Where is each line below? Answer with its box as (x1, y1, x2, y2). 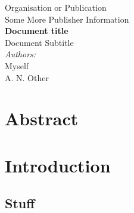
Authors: (5, 48, 36, 60)
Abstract (5, 106, 79, 131)
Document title (5, 24, 68, 37)
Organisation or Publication (5, 1, 107, 13)
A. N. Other (5, 71, 49, 84)
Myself (5, 59, 29, 72)
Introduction (5, 153, 111, 177)
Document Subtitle (5, 36, 74, 48)
